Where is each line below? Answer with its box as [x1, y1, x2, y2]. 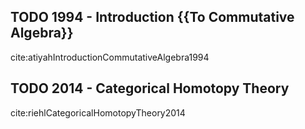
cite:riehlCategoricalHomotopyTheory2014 [10, 106, 186, 119]
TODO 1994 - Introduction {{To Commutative [10, 9, 295, 26]
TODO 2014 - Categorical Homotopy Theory [10, 80, 290, 97]
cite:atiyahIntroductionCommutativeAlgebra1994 [10, 51, 210, 63]
